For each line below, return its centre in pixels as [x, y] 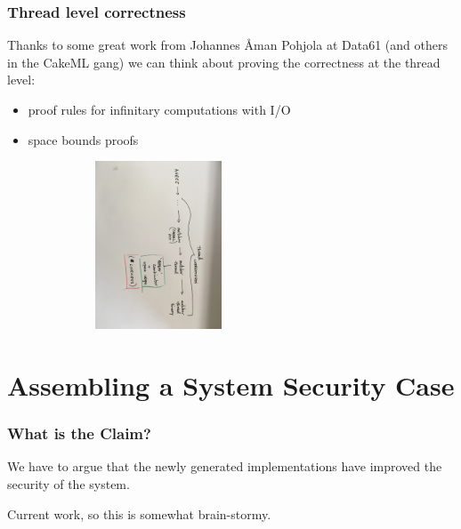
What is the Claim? [79, 433]
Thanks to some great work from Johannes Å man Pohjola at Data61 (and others [227, 45]
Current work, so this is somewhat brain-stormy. [139, 513]
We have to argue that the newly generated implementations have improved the [225, 466]
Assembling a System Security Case [231, 385]
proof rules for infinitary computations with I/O [159, 109]
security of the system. [69, 483]
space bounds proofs [83, 139]
